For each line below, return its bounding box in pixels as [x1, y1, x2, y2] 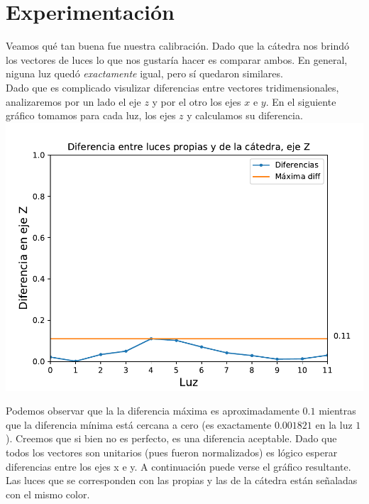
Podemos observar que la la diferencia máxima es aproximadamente [6, 403, 299, 418]
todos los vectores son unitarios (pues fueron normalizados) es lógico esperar [6, 445, 338, 460]
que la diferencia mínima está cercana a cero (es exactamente [6, 417, 272, 432]
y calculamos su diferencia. [187, 108, 303, 123]
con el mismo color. [6, 486, 90, 501]
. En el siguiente [265, 94, 336, 109]
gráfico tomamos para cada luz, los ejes [6, 108, 176, 123]
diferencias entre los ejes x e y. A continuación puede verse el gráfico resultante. [6, 459, 351, 473]
